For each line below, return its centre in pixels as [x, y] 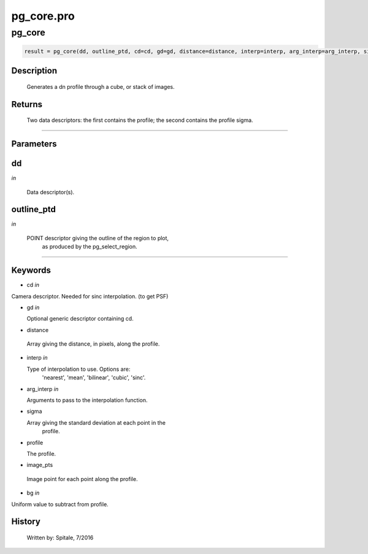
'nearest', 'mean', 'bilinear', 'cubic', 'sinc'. [94, 378]
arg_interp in [43, 389]
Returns [27, 104]
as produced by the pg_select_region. [90, 247]
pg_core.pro [43, 16]
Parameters [34, 144]
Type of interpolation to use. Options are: [79, 369]
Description [34, 71]
